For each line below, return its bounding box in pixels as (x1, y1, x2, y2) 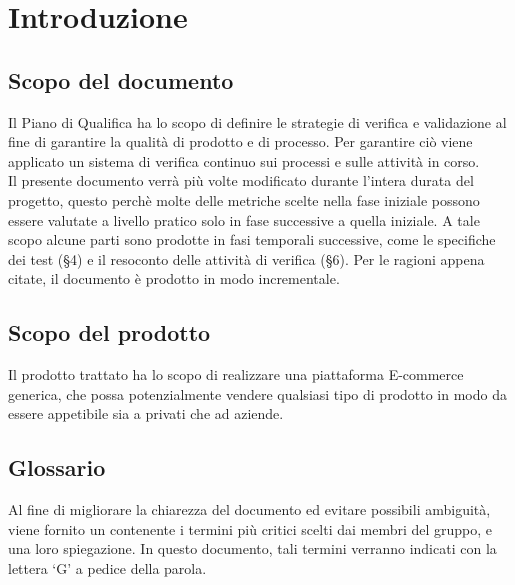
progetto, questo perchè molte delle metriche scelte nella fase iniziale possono (8, 189, 480, 210)
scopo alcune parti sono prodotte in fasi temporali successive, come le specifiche (8, 229, 496, 250)
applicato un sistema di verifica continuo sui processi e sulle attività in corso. (8, 150, 480, 171)
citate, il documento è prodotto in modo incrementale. (8, 268, 340, 289)
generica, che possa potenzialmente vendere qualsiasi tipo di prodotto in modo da (8, 383, 507, 404)
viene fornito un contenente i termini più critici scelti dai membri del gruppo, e (8, 518, 493, 539)
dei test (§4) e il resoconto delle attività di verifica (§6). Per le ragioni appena (8, 248, 485, 269)
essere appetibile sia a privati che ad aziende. (8, 403, 284, 424)
